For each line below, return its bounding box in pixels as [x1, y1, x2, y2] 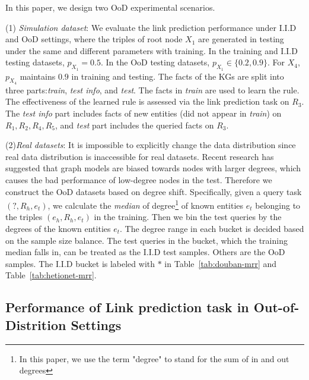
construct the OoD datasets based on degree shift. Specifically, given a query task [5, 185, 302, 197]
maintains [20, 70, 56, 82]
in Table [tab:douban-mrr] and [164, 257, 277, 269]
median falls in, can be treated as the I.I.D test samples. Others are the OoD [5, 246, 285, 258]
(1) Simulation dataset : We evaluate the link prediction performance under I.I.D [5, 21, 297, 33]
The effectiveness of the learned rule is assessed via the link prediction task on [5, 95, 289, 108]
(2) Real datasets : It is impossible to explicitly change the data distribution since [5, 139, 296, 151]
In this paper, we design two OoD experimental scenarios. [5, 1, 215, 13]
